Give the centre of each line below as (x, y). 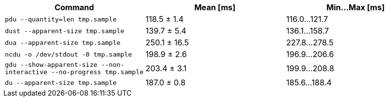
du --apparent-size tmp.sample (61, 82)
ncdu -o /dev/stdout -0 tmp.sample (69, 54)
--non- (113, 65)
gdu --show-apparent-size (51, 65)
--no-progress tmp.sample (97, 72)
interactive (26, 72)
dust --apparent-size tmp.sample (65, 31)
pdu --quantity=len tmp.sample (61, 19)
